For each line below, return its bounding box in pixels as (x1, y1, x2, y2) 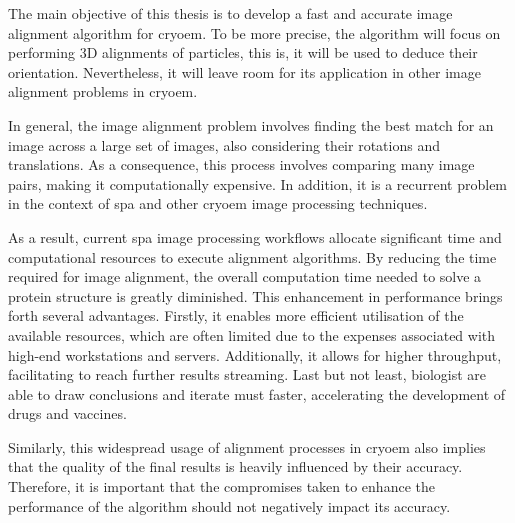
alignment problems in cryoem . (8, 81, 198, 102)
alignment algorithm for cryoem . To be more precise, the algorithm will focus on (8, 22, 501, 43)
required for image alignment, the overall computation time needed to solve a (8, 266, 482, 287)
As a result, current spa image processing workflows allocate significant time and (8, 226, 502, 247)
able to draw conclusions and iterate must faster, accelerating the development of (8, 383, 506, 404)
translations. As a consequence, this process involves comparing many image (8, 154, 475, 175)
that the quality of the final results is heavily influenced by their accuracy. (8, 456, 463, 477)
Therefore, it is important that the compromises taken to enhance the (8, 476, 435, 497)
